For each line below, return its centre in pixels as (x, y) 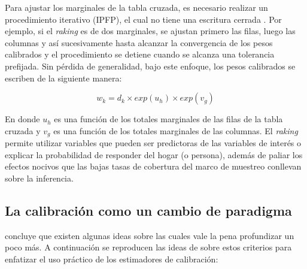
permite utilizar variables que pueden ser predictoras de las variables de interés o (153, 143)
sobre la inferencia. (39, 178)
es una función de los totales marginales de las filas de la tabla (168, 119)
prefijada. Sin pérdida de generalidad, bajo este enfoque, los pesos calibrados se (150, 66)
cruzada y (23, 130)
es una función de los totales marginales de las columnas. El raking (176, 130)
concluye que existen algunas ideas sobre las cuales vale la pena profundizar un (150, 235)
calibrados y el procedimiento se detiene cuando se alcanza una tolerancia (140, 54)
